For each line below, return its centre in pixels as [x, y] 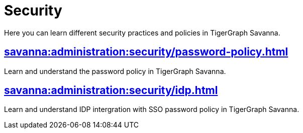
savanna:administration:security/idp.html [111, 90]
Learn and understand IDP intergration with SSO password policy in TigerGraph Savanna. [152, 109]
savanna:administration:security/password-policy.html [146, 52]
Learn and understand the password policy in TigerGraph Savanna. [115, 71]
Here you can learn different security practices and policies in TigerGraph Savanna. [142, 32]
